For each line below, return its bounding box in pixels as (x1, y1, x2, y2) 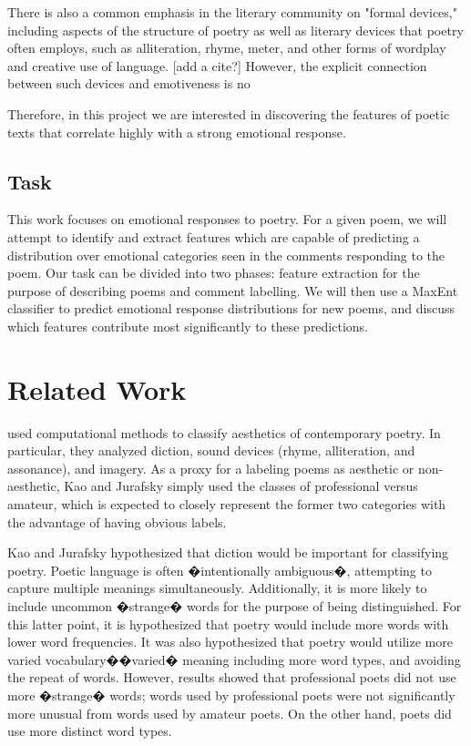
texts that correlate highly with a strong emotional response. (7, 122, 346, 141)
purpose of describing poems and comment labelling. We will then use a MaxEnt (7, 281, 458, 300)
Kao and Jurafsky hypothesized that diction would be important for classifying (7, 543, 449, 562)
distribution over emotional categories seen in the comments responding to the (7, 245, 445, 264)
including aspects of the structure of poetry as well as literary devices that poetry (7, 20, 464, 39)
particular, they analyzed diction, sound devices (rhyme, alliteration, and (7, 441, 415, 460)
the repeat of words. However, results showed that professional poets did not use (7, 668, 456, 687)
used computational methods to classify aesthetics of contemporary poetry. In (7, 423, 441, 442)
